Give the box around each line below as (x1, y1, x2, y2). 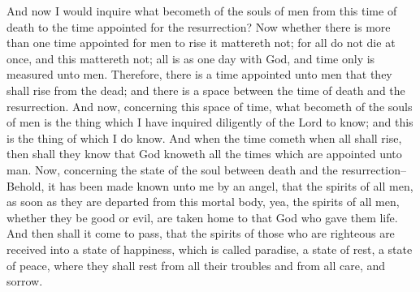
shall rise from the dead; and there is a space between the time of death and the (6, 81, 405, 98)
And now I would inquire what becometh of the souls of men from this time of (6, 2, 397, 19)
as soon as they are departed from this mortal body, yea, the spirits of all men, (6, 193, 400, 210)
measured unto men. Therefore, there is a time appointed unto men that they (6, 66, 392, 83)
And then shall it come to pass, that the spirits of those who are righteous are (6, 225, 395, 242)
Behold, (6, 177, 45, 194)
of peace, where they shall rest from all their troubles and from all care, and (6, 256, 386, 273)
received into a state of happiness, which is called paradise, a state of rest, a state (6, 240, 413, 257)
